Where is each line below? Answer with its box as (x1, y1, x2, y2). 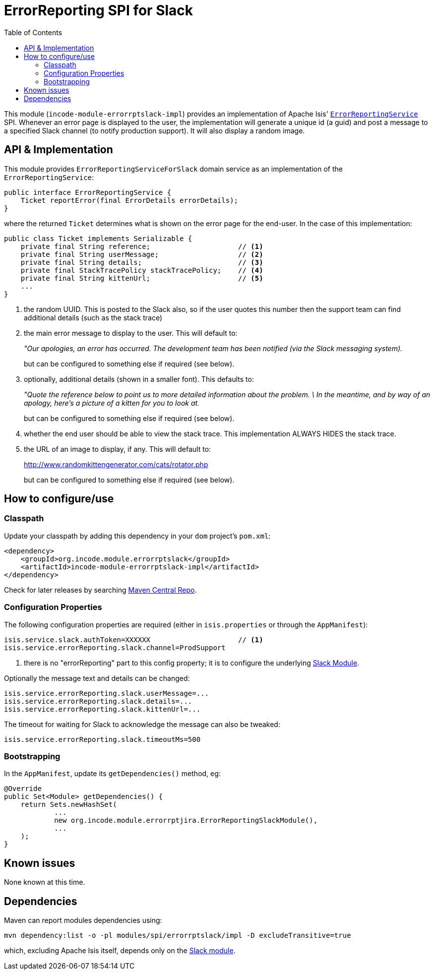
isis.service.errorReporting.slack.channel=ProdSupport (4, 643, 226, 652)
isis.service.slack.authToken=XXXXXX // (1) (4, 635, 263, 644)
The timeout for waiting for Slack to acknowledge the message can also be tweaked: (4, 720, 280, 729)
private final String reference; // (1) (20, 242, 263, 250)
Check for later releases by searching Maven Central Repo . (4, 585, 197, 594)
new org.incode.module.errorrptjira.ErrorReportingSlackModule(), (54, 816, 318, 825)
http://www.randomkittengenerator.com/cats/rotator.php (24, 460, 208, 469)
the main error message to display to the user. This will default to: (24, 328, 238, 337)
